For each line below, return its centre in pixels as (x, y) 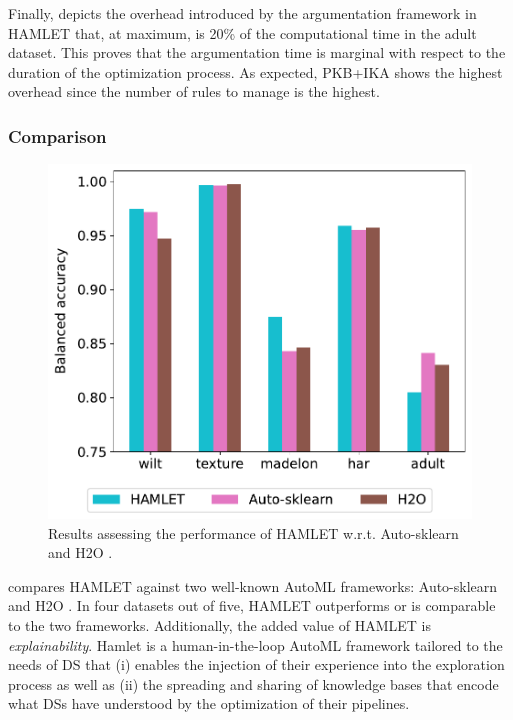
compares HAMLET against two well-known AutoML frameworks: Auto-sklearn (253, 585)
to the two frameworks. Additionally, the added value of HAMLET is (219, 625)
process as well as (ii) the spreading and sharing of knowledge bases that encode (253, 683)
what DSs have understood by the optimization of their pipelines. (209, 703)
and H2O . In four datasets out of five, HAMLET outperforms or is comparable (252, 605)
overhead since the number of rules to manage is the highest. (194, 91)
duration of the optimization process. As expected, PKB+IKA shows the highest (255, 71)
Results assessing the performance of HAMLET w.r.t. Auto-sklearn (253, 532)
